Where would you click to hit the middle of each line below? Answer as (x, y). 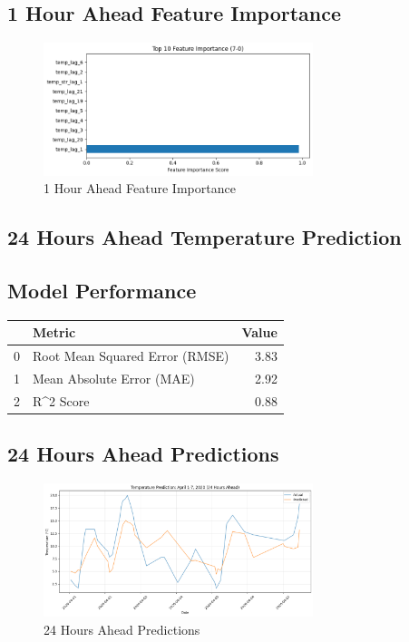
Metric (54, 332)
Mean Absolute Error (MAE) (114, 379)
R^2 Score (61, 400)
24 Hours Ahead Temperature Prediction (204, 237)
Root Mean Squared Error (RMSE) (131, 356)
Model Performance (102, 291)
